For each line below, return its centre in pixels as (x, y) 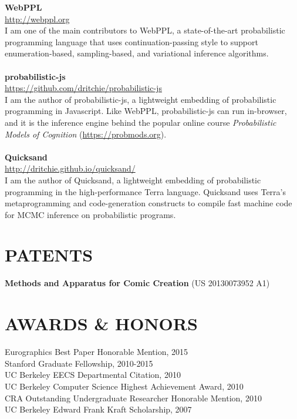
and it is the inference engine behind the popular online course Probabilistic (141, 122)
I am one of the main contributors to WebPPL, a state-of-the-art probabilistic (145, 30)
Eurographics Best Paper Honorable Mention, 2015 (97, 352)
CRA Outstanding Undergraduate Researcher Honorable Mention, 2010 (133, 398)
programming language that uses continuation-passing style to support (131, 41)
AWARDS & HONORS (101, 324)
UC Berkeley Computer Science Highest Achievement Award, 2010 (124, 386)
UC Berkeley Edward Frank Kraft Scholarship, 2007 (98, 409)
